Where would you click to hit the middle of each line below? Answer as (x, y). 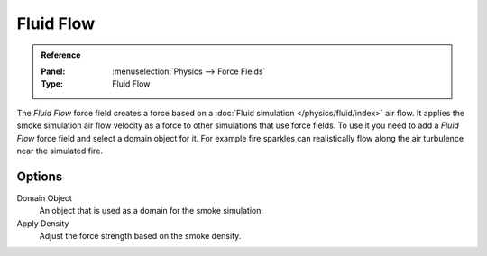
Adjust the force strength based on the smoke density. (140, 235)
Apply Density (43, 223)
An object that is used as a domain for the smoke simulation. (151, 211)
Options (40, 176)
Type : (52, 84)
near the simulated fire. (60, 151)
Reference (61, 55)
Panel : (53, 71)
